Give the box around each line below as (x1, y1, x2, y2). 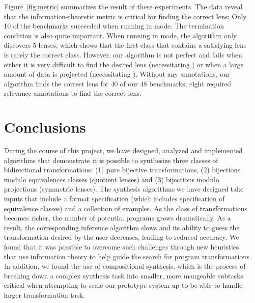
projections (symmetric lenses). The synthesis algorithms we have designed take (4, 184, 244, 194)
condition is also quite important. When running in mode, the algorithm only (4, 30, 237, 40)
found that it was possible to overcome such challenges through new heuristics (4, 242, 239, 251)
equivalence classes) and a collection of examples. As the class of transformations (4, 203, 247, 213)
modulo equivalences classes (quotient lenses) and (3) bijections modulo (4, 174, 220, 184)
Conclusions (4, 117, 86, 137)
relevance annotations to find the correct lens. (4, 88, 142, 98)
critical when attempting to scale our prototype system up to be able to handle (4, 280, 243, 290)
